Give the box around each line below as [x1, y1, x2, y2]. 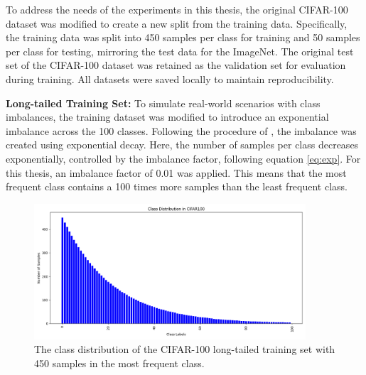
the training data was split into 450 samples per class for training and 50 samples [6, 30, 360, 45]
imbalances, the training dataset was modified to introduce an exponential [6, 109, 329, 124]
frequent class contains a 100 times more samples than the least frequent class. [6, 179, 348, 194]
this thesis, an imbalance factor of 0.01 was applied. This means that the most [6, 165, 347, 180]
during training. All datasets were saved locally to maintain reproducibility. [6, 71, 334, 86]
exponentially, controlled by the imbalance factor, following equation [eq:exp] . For [6, 151, 361, 165]
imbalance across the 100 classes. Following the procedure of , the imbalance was [6, 123, 357, 138]
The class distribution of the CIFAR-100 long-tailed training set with [34, 342, 335, 357]
